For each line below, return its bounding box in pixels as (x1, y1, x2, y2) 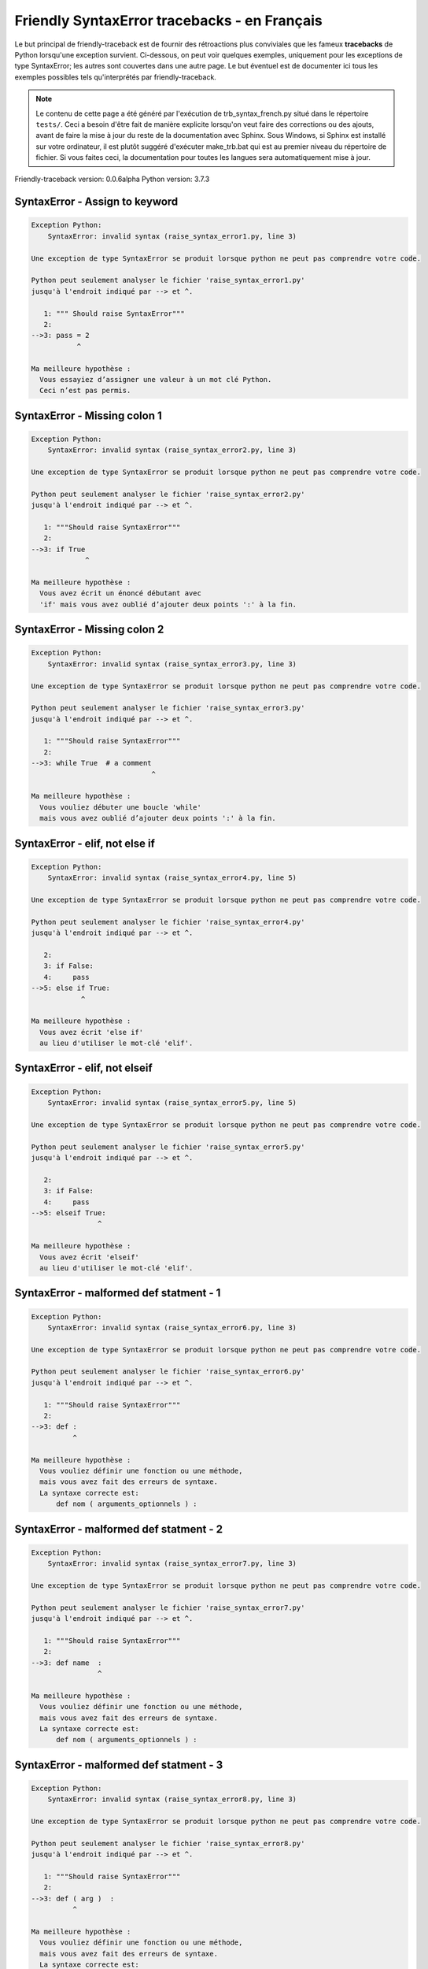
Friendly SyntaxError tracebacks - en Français (14, 12, 323, 29)
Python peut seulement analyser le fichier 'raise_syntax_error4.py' (31, 918, 305, 926)
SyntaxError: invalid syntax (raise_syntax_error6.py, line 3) (47, 1323, 297, 1332)
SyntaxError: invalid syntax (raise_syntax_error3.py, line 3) (47, 659, 297, 669)
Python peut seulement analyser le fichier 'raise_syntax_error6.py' (31, 1367, 305, 1376)
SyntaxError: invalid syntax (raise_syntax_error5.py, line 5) (47, 1099, 297, 1107)
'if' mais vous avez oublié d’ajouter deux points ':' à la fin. (39, 599, 297, 609)
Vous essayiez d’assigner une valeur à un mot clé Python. (39, 375, 272, 384)
